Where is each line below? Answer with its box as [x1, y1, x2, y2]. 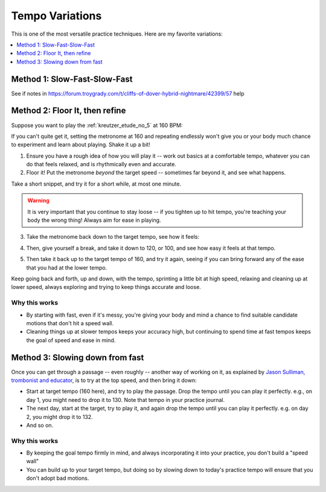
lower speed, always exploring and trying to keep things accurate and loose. [11, 283, 202, 291]
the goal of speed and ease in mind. [26, 336, 116, 344]
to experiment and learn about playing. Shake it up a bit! [11, 141, 150, 148]
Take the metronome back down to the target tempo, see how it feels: [26, 233, 199, 241]
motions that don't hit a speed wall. [26, 319, 114, 326]
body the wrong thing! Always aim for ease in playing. [27, 216, 161, 224]
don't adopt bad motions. [26, 474, 89, 482]
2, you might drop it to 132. [26, 413, 93, 420]
